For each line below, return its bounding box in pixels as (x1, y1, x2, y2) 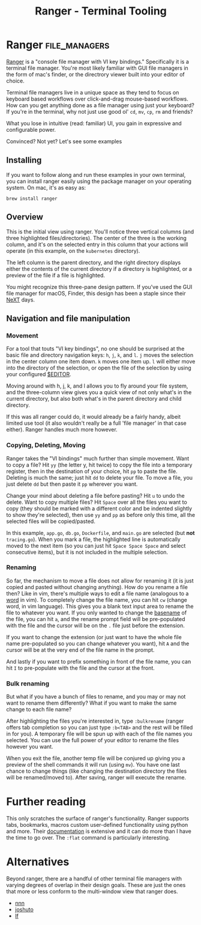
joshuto (14, 906, 34, 913)
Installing (6, 155, 42, 166)
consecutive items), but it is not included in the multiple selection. (6, 548, 169, 555)
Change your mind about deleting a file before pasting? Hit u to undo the (6, 492, 185, 499)
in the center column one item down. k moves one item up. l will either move (6, 358, 196, 365)
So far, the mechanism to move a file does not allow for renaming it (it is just (6, 577, 194, 584)
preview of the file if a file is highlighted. (6, 271, 106, 279)
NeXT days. (6, 296, 35, 303)
